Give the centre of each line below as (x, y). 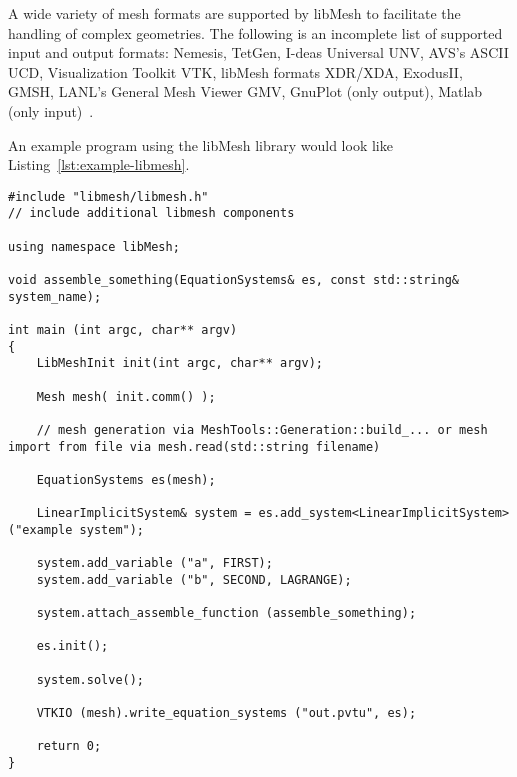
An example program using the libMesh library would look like (200, 144)
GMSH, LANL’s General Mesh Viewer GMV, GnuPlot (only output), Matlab (245, 91)
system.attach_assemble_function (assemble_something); (226, 613)
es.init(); (72, 646)
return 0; (69, 746)
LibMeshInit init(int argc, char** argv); (179, 363)
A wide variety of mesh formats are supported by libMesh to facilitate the (234, 13)
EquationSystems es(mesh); (126, 479)
